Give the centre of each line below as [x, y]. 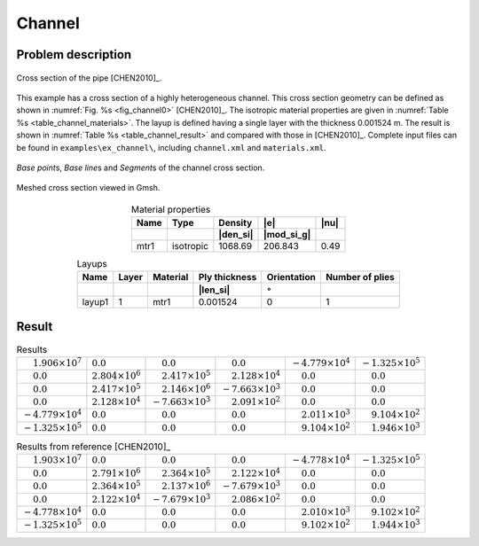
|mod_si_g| [287, 235]
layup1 [95, 301]
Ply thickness [228, 277]
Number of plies [360, 277]
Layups [92, 264]
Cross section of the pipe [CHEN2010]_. [89, 78]
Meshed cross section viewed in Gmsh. [88, 188]
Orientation [291, 277]
